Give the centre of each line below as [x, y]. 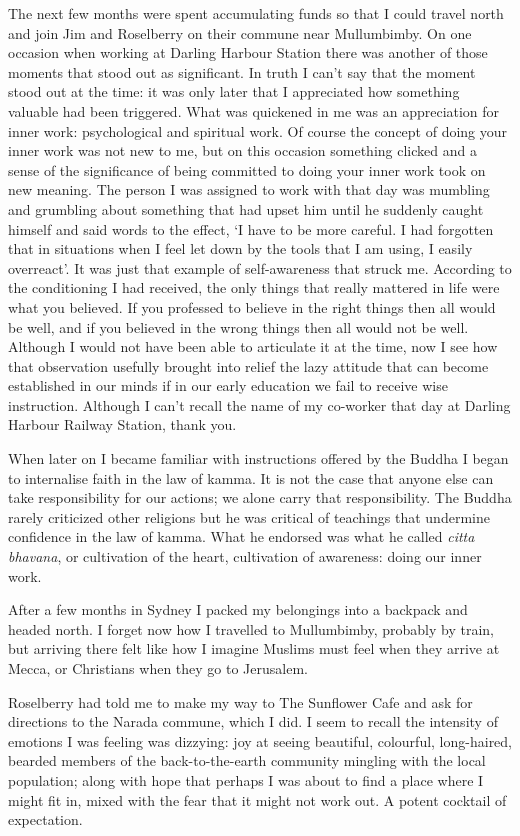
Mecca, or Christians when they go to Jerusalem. [158, 668]
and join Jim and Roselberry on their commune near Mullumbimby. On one [240, 32]
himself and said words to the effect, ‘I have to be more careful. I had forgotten [251, 228]
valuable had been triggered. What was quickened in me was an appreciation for [254, 110]
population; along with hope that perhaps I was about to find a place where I [246, 779]
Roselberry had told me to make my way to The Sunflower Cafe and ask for [240, 701]
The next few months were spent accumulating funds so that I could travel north [256, 13]
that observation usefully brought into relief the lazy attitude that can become [248, 365]
